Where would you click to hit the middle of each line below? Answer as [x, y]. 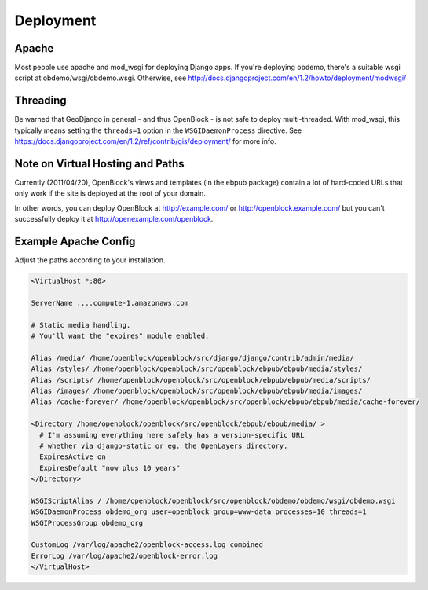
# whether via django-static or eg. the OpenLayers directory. [164, 445]
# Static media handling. [81, 325]
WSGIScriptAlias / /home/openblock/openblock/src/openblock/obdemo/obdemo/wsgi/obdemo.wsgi [213, 500]
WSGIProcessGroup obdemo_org [87, 523]
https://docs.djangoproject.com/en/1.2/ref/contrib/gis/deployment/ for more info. [145, 141]
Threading [40, 101]
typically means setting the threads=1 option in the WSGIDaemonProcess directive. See [158, 130]
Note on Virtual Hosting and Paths [99, 164]
